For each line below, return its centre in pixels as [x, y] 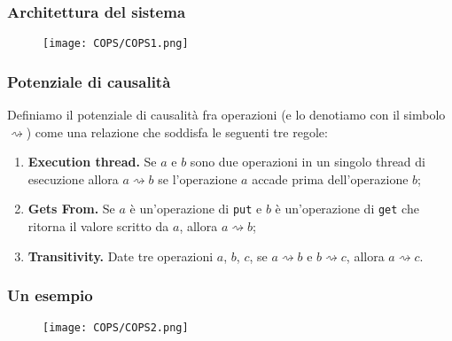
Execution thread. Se [92, 162]
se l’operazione [198, 178]
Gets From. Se [71, 209]
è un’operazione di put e [196, 209]
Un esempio [50, 295]
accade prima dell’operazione [330, 178]
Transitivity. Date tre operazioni [121, 256]
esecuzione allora [73, 178]
